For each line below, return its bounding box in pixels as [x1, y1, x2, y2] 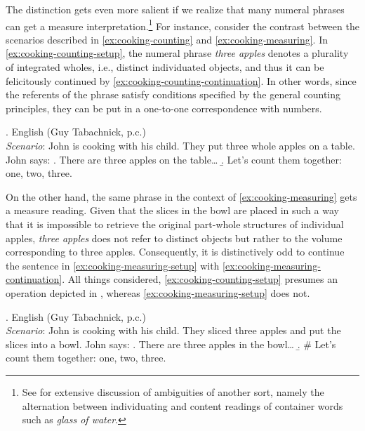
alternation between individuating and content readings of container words [22, 398, 343, 413]
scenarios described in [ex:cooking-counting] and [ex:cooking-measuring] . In [6, 32, 328, 46]
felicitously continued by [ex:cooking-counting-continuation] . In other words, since [6, 73, 357, 88]
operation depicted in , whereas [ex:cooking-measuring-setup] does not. [6, 285, 310, 300]
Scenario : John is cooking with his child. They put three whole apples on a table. [6, 138, 355, 152]
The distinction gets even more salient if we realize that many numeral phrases [6, 2, 345, 16]
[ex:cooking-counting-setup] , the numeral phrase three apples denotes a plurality [6, 46, 349, 60]
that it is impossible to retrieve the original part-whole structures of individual [6, 216, 344, 231]
